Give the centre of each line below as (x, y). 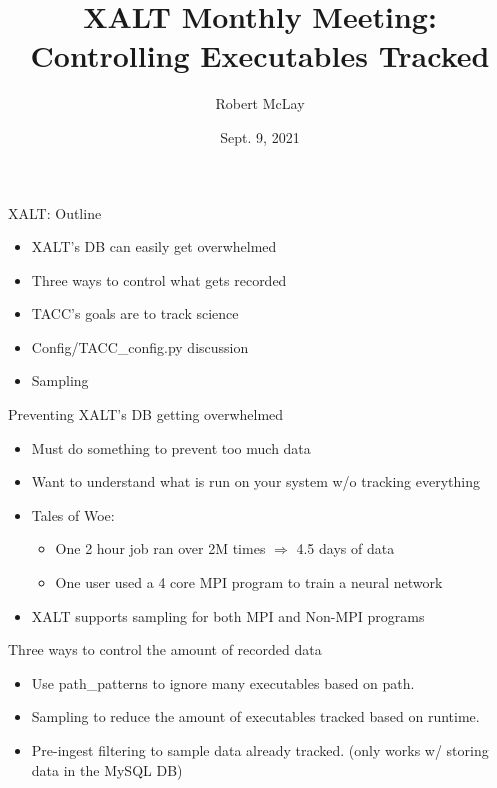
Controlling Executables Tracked (260, 55)
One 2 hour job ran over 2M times (160, 548)
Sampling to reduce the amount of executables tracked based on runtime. (255, 716)
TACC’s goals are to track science (135, 313)
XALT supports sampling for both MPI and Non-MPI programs (228, 615)
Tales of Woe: (73, 514)
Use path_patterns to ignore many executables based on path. (223, 682)
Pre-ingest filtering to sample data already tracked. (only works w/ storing (260, 750)
